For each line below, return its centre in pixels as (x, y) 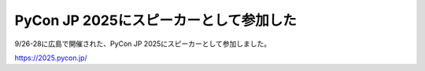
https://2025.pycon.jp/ (51, 58)
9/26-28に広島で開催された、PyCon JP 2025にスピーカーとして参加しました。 (143, 44)
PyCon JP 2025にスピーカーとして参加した (155, 20)
